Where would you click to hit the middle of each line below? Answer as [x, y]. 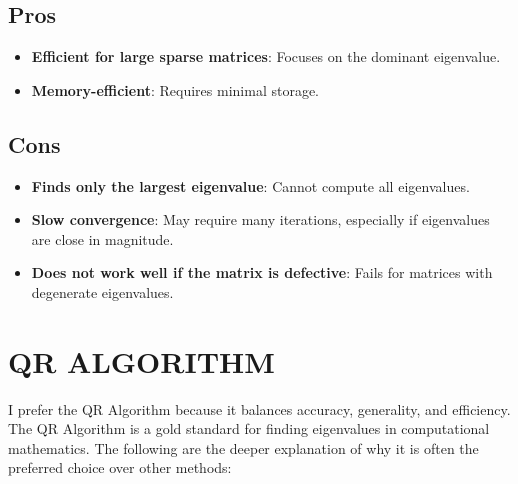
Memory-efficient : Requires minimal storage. [175, 89]
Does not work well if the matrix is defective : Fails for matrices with [262, 272]
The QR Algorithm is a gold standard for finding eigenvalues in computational [249, 428]
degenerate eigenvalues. [102, 291]
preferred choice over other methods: [120, 467]
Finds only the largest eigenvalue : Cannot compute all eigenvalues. [250, 185]
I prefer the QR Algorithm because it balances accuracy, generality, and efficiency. [259, 408]
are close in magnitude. [102, 238]
